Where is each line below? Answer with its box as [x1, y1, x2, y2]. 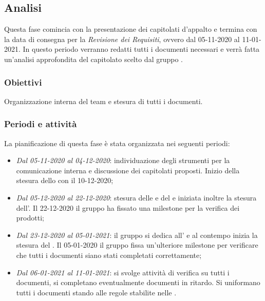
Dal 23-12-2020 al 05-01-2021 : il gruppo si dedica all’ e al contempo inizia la [16, 229, 258, 240]
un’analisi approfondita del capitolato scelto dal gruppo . [4, 53, 183, 64]
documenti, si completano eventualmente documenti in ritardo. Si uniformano [16, 277, 260, 288]
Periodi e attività [4, 117, 77, 130]
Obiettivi [4, 75, 42, 88]
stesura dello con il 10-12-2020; [16, 175, 113, 186]
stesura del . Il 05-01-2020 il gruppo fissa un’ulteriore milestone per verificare [16, 239, 258, 250]
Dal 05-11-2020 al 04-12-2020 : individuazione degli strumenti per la [16, 155, 230, 166]
